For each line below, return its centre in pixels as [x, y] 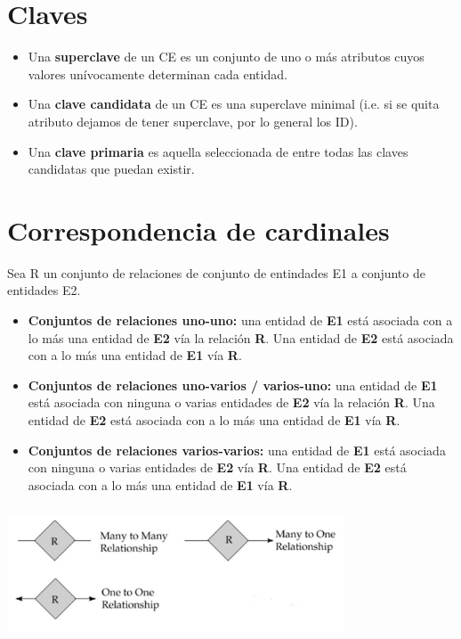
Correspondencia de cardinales [198, 229]
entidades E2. [44, 290]
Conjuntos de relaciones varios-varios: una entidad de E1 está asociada [237, 450]
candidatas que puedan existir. [111, 169]
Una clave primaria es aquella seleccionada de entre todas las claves [218, 151]
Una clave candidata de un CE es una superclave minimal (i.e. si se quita [234, 104]
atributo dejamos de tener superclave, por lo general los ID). [193, 121]
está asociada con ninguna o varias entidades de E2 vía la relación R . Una [231, 402]
